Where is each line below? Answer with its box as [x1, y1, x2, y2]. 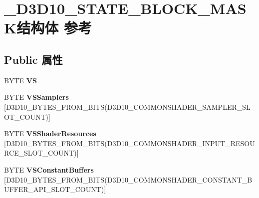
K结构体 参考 [4, 17, 92, 38]
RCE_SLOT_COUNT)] [4, 148, 79, 158]
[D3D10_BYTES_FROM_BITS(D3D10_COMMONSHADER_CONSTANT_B [4, 174, 253, 185]
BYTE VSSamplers [4, 92, 69, 102]
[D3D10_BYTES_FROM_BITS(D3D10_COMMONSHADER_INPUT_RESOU [4, 138, 255, 148]
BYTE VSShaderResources [4, 128, 96, 139]
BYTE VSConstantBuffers [4, 164, 94, 175]
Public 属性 [4, 51, 63, 67]
